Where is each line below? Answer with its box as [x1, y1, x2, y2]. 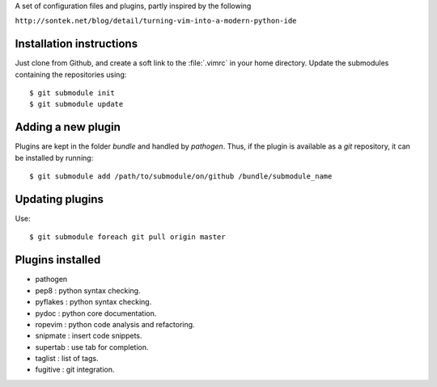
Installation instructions [15, 37, 138, 51]
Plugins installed [15, 253, 101, 267]
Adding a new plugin [15, 120, 121, 134]
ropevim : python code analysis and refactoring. [35, 319, 195, 329]
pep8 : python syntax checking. [35, 285, 141, 295]
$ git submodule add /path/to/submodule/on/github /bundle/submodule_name [29, 172, 333, 181]
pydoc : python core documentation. [35, 308, 157, 318]
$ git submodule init [29, 89, 115, 98]
